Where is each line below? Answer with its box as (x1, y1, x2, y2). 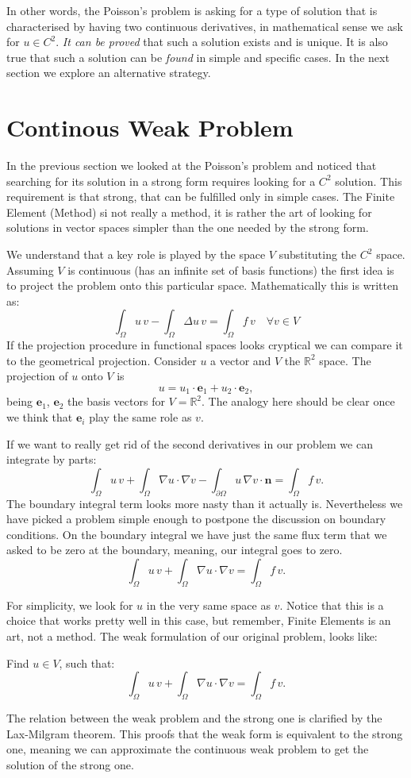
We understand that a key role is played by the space (6, 246, 266, 263)
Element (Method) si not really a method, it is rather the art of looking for (6, 203, 372, 220)
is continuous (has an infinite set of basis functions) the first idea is (67, 261, 394, 278)
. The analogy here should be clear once (202, 393, 395, 410)
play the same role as (89, 409, 192, 426)
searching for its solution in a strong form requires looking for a (6, 172, 316, 189)
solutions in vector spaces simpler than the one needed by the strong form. (6, 219, 369, 236)
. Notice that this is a (279, 596, 384, 613)
